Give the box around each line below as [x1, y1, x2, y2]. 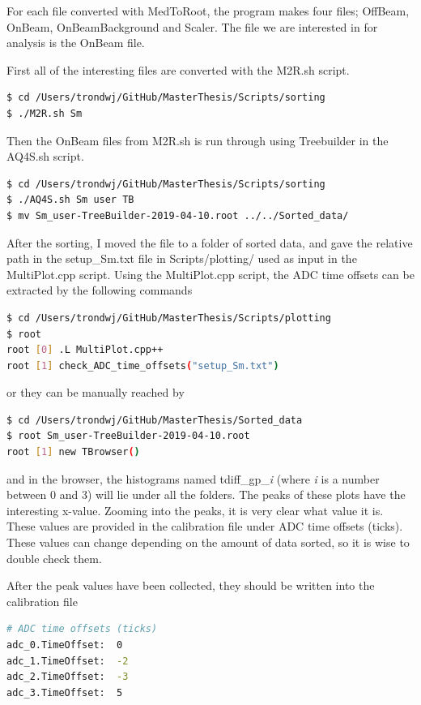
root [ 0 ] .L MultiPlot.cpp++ [6, 344, 164, 356]
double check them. [6, 549, 102, 566]
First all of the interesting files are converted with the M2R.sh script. [6, 61, 350, 78]
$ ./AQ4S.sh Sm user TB [6, 194, 134, 206]
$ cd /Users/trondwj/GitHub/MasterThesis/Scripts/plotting [6, 312, 331, 324]
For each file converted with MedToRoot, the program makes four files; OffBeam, [6, 2, 410, 19]
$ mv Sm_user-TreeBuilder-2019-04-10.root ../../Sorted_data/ [6, 209, 349, 221]
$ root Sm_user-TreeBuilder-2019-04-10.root [6, 430, 250, 442]
